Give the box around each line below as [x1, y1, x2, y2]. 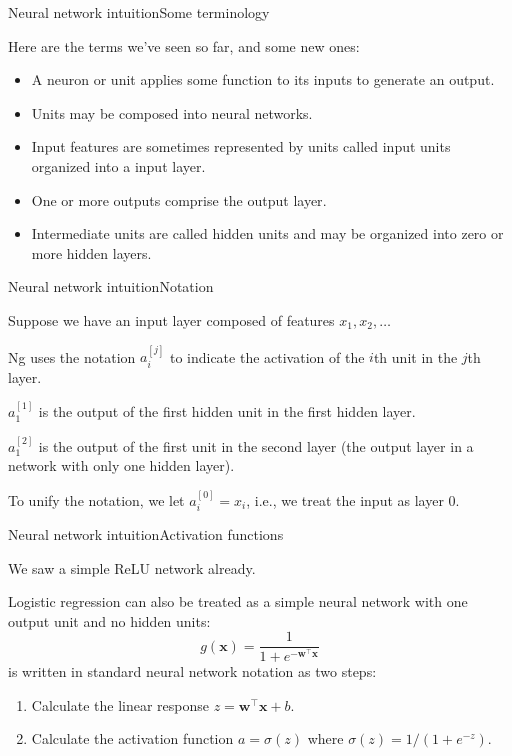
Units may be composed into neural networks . [31, 102, 313, 123]
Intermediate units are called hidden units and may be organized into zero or [31, 223, 504, 244]
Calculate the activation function [31, 728, 234, 749]
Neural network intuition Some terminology [8, 2, 270, 22]
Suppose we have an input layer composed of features [8, 309, 335, 330]
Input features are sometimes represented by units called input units [31, 136, 451, 157]
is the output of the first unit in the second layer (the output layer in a [38, 435, 474, 456]
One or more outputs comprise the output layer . [31, 189, 327, 210]
